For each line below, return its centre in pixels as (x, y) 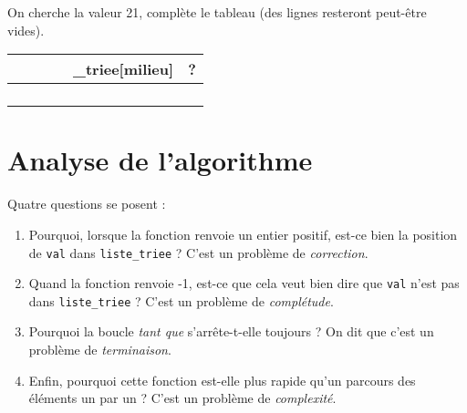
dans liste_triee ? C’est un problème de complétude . (181, 300)
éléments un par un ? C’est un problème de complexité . (182, 398)
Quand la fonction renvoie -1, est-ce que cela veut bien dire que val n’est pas (244, 283)
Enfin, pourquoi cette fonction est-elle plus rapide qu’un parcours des (222, 380)
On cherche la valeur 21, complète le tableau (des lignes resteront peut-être (217, 12)
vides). (26, 30)
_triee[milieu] (124, 69)
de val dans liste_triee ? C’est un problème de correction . (198, 252)
